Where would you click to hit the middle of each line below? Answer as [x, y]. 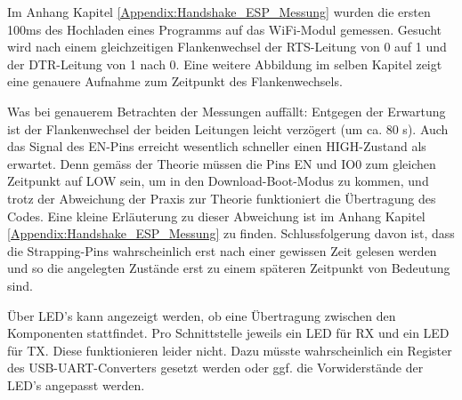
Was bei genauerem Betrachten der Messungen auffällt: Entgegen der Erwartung [227, 111]
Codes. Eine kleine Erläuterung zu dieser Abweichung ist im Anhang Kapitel [216, 216]
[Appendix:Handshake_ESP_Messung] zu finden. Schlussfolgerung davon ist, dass [231, 233]
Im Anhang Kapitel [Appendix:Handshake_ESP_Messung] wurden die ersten [219, 12]
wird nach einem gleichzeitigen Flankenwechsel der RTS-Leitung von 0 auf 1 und [227, 47]
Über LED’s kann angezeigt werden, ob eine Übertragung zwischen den [202, 315]
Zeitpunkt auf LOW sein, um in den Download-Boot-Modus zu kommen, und [218, 181]
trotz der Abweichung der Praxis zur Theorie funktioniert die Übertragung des [222, 198]
